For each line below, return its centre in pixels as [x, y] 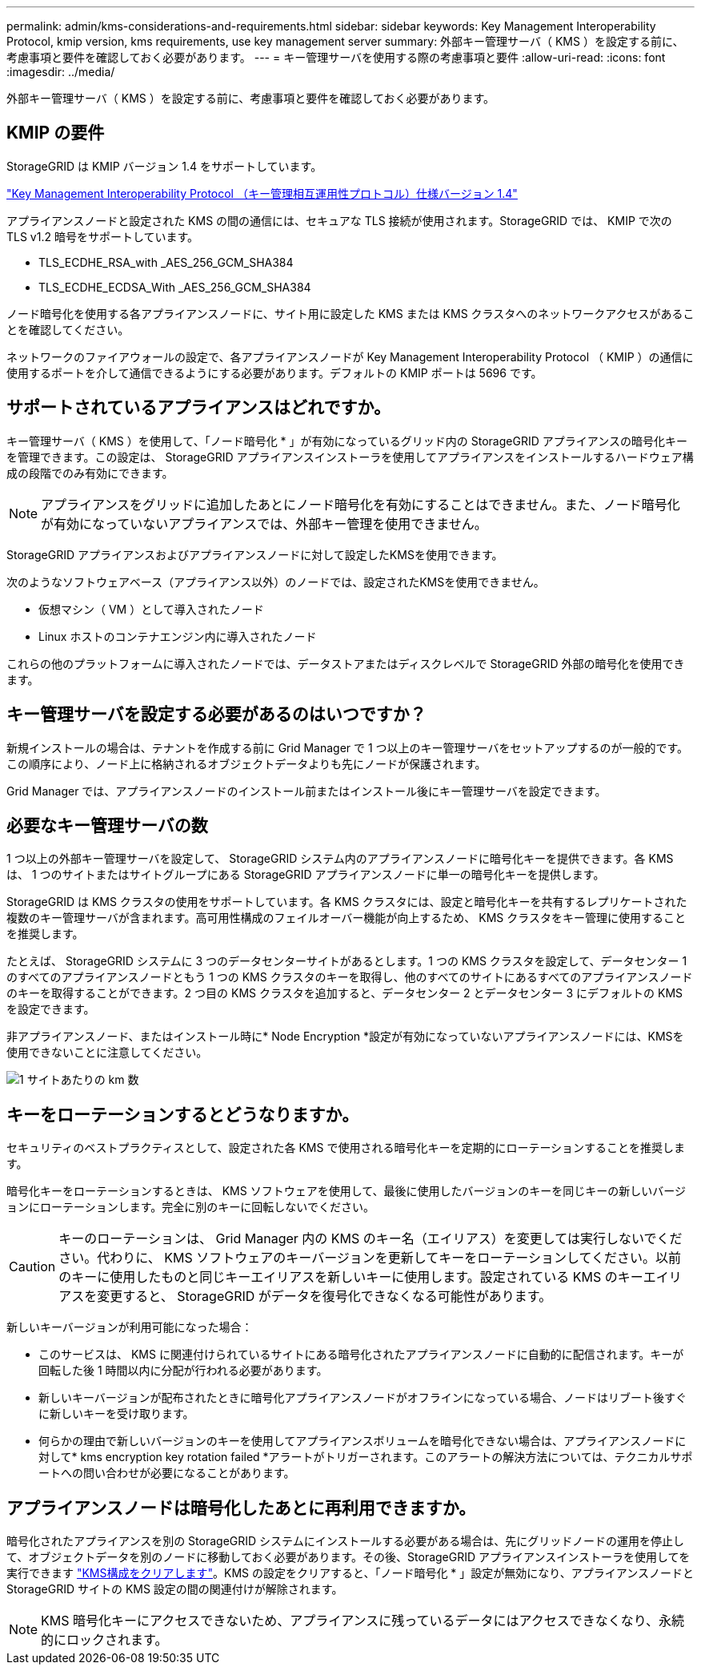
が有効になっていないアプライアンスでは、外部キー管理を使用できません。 [264, 523]
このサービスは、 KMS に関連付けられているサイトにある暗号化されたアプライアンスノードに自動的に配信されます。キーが [361, 1355]
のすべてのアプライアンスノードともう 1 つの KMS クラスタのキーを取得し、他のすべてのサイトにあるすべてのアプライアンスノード [350, 977]
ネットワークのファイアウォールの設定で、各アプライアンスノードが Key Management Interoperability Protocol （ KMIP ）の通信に [350, 356]
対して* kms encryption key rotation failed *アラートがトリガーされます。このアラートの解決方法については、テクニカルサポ [366, 1457]
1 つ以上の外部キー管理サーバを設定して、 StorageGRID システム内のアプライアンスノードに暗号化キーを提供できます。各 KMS [340, 859]
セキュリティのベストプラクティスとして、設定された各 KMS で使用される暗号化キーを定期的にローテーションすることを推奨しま [346, 1148]
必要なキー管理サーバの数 [107, 825]
